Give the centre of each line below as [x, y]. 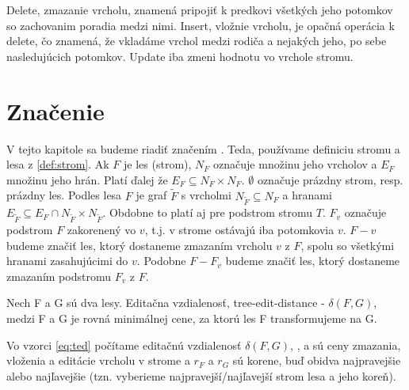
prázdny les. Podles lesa [64, 195]
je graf [151, 195]
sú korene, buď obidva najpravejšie [317, 360]
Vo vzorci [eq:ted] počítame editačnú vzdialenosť [124, 345]
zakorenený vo [101, 229]
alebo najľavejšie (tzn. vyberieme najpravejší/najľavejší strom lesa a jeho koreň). [201, 375]
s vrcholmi [206, 195]
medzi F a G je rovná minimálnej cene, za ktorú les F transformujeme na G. [192, 318]
